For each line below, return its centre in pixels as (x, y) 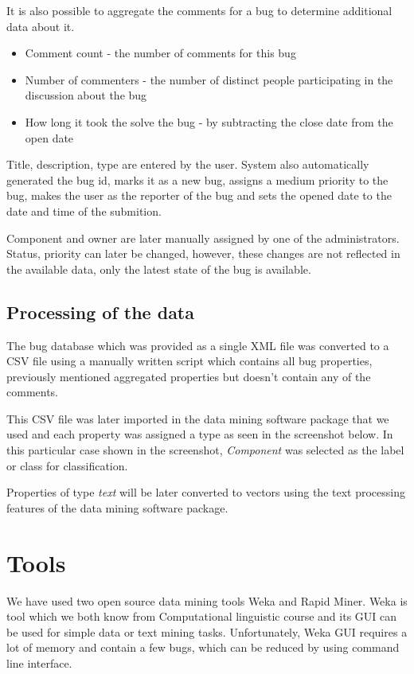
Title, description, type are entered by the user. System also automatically (188, 164)
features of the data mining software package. (117, 507)
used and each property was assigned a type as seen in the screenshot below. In (200, 434)
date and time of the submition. (84, 210)
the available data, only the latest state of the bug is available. (159, 269)
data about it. (41, 26)
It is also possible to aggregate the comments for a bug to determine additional (199, 10)
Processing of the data (100, 312)
